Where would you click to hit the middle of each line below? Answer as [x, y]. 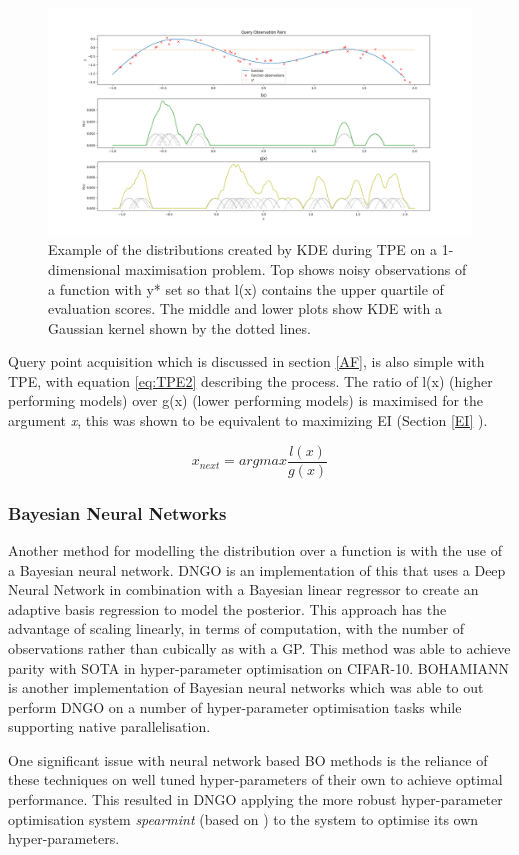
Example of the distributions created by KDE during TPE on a [243, 249]
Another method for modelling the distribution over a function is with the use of [255, 549]
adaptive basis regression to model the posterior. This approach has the [227, 608]
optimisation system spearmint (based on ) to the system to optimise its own [243, 818]
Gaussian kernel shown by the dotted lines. [179, 327]
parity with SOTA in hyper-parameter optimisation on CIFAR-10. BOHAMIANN [258, 667]
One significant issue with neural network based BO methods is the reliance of [248, 759]
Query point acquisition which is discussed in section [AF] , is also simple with [246, 361]
